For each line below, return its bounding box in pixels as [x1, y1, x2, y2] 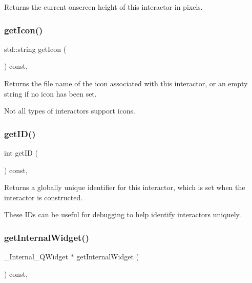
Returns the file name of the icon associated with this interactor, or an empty [4, 78, 248, 88]
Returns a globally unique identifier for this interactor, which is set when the [4, 182, 245, 193]
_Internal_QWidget [4, 251, 68, 262]
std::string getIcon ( [4, 43, 67, 54]
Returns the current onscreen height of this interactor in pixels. [4, 2, 203, 12]
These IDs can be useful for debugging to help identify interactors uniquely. [4, 209, 241, 220]
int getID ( [4, 147, 38, 158]
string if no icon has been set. [4, 88, 97, 99]
